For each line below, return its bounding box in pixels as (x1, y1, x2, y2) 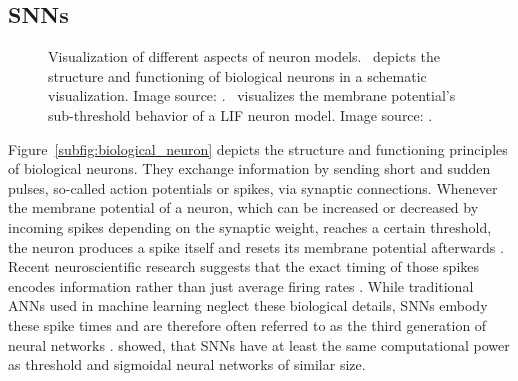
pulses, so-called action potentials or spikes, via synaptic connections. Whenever (8, 177, 498, 198)
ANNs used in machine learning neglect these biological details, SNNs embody (8, 295, 488, 316)
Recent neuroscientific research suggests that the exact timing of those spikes (8, 256, 480, 277)
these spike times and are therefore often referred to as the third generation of (8, 314, 487, 335)
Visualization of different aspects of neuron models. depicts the (48, 46, 441, 67)
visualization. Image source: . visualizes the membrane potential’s (48, 85, 456, 106)
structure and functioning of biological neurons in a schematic (48, 65, 427, 86)
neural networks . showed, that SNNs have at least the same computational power (8, 334, 510, 355)
